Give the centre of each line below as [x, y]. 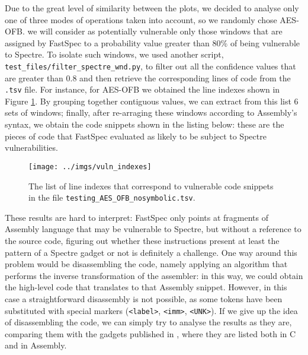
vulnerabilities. [31, 148]
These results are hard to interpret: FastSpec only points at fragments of [137, 217]
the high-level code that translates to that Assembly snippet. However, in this [146, 287]
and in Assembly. [36, 345]
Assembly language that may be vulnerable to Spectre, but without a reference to [153, 229]
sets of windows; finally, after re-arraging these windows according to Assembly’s [151, 112]
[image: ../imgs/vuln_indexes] [90, 167]
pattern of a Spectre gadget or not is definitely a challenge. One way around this [151, 252]
